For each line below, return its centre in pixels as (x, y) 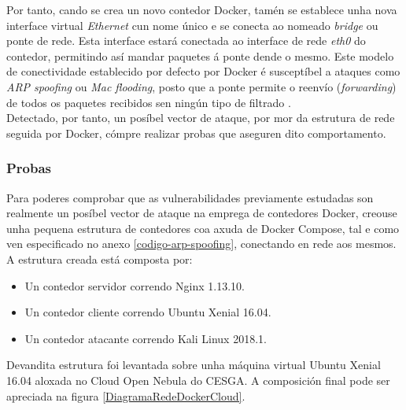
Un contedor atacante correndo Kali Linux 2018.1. (146, 338)
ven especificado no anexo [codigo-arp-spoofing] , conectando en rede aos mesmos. (201, 244)
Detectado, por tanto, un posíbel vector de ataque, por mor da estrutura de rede (201, 118)
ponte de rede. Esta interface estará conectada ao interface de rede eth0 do (186, 41)
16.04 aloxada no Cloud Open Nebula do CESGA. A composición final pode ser (198, 380)
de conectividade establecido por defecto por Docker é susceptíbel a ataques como (203, 71)
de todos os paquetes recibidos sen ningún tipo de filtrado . (149, 102)
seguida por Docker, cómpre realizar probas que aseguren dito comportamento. (196, 133)
